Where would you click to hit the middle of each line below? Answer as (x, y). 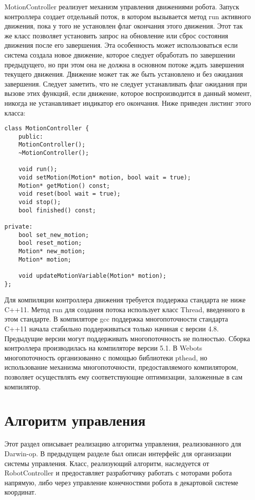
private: (19, 227)
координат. (20, 492)
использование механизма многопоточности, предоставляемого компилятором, (121, 367)
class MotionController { (47, 129)
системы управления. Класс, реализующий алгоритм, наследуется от (107, 463)
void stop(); (40, 202)
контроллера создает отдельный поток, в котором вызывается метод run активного (128, 16)
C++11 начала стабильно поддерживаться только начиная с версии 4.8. (112, 329)
